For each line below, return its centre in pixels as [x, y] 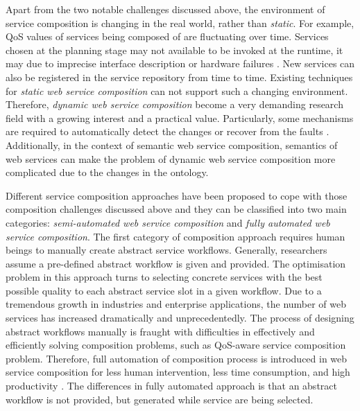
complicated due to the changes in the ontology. [107, 172]
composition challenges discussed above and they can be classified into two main [176, 209]
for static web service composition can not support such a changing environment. [177, 90]
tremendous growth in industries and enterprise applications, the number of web [176, 304]
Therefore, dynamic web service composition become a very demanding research [174, 104]
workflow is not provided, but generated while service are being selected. [160, 399]
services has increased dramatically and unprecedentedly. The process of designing [180, 318]
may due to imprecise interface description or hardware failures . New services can [180, 63]
